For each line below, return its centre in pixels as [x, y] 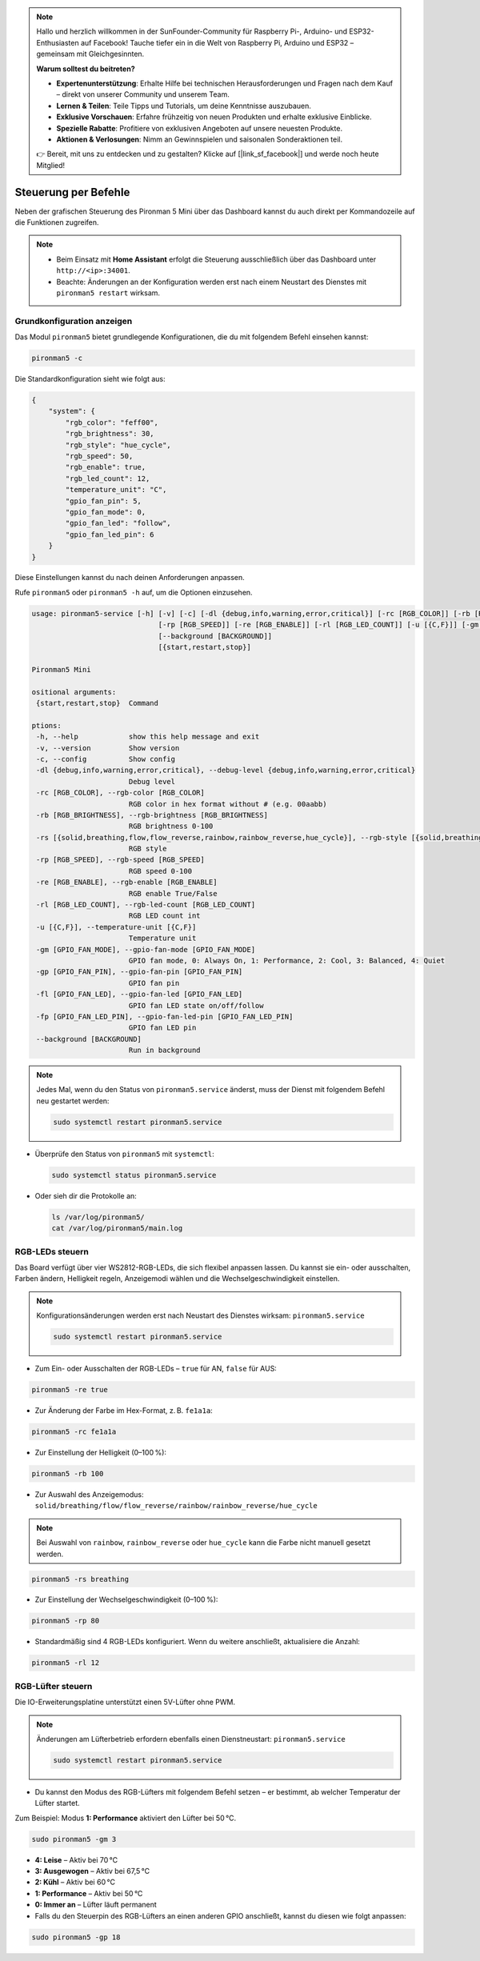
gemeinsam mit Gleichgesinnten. [90, 54]
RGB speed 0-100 [160, 871]
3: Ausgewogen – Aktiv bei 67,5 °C [92, 1871]
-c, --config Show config [106, 759]
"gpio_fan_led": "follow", [118, 523]
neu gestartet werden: [73, 1101]
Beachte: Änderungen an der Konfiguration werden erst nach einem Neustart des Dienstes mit [212, 282]
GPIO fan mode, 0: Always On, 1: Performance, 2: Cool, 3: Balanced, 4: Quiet [287, 960]
